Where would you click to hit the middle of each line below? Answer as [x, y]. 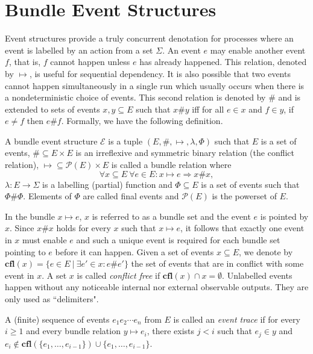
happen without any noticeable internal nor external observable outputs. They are [157, 287]
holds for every [84, 228]
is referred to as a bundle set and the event [171, 216]
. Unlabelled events [257, 275]
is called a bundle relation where [171, 165]
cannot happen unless [90, 62]
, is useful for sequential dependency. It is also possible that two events [160, 73]
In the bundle [30, 216]
